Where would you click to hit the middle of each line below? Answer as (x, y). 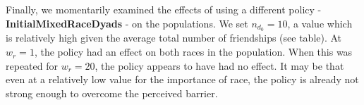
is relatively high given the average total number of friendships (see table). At (174, 38)
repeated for (32, 65)
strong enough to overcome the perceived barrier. (112, 93)
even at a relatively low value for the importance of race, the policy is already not (182, 79)
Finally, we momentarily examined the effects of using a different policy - (164, 9)
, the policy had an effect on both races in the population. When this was (193, 52)
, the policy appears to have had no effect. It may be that (219, 65)
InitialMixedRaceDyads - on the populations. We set (127, 23)
